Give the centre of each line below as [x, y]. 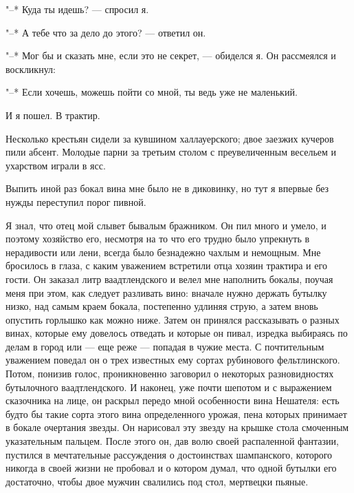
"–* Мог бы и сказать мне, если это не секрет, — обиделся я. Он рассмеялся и [171, 55]
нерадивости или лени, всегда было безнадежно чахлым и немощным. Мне [163, 252]
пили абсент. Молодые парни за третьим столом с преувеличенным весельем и [171, 152]
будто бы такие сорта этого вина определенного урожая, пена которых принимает [176, 413]
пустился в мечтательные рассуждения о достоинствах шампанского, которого [169, 454]
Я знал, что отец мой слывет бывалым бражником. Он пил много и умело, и [166, 225]
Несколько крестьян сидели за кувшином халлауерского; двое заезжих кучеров [170, 138]
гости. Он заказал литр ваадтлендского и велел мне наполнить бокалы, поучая [169, 279]
